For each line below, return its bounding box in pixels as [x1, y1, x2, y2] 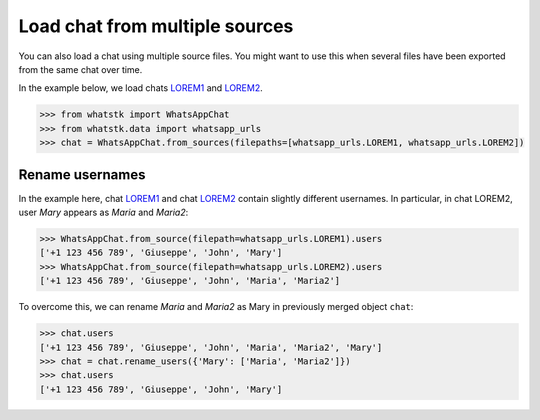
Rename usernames [18, 166, 146, 183]
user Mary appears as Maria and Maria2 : [18, 206, 189, 218]
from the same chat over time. [18, 63, 143, 75]
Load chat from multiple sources [18, 15, 294, 37]
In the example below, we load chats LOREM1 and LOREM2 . [18, 82, 264, 94]
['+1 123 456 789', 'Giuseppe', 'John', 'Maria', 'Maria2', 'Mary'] [39, 341, 383, 353]
